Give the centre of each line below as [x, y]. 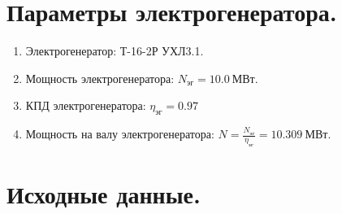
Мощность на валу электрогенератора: [120, 134]
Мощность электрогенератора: [100, 78]
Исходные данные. [104, 194]
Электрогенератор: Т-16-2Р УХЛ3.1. [115, 51]
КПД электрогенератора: [86, 105]
